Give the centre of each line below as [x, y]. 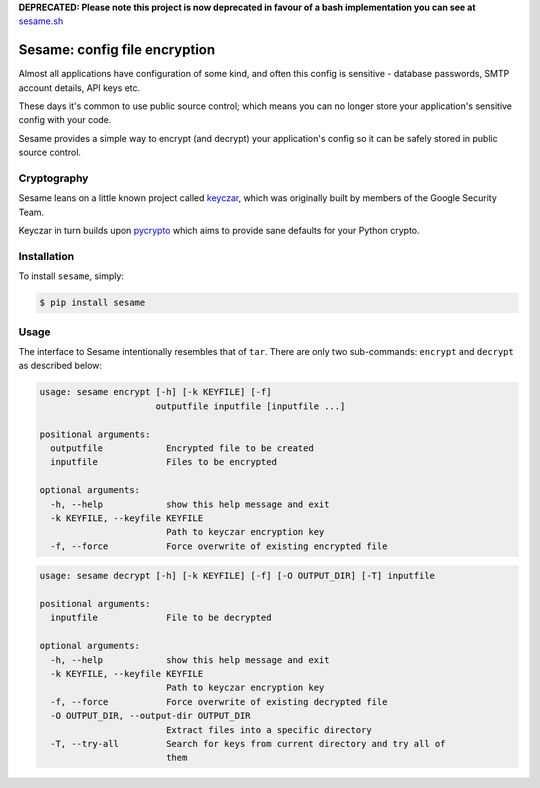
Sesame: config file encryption [117, 50]
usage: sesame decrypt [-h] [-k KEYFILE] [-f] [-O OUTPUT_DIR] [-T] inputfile [237, 576]
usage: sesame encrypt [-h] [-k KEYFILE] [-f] [155, 392]
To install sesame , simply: [71, 276]
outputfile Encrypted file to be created [182, 448]
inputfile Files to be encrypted [163, 462]
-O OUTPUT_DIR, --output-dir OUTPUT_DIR [150, 716]
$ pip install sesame [92, 303]
